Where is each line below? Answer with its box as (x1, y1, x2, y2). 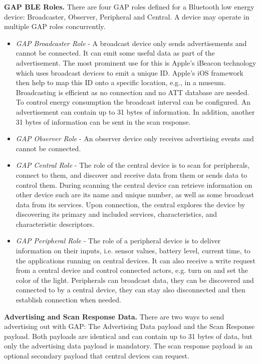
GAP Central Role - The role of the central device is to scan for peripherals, (16, 160, 250, 170)
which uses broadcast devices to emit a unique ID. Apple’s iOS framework (16, 67, 243, 78)
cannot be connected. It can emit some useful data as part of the (16, 48, 215, 58)
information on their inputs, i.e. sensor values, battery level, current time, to (16, 245, 250, 256)
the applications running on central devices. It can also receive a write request (16, 255, 255, 265)
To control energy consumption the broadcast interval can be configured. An (16, 97, 250, 107)
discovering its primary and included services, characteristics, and (16, 209, 217, 219)
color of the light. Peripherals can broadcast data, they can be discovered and (16, 274, 254, 285)
